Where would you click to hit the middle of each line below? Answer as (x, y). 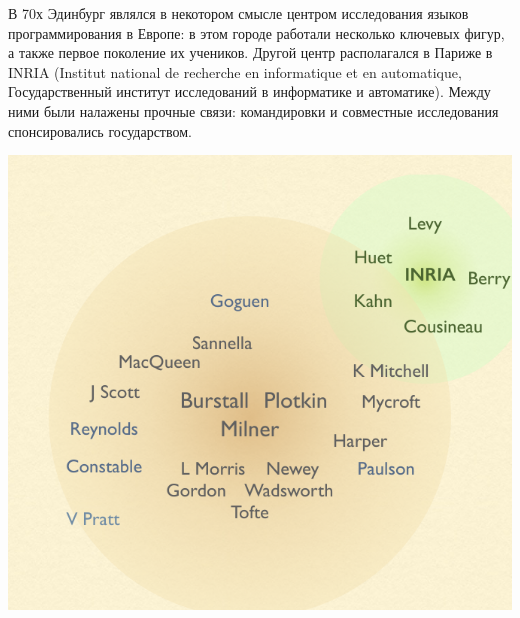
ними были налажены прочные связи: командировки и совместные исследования (253, 110)
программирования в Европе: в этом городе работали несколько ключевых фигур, (256, 32)
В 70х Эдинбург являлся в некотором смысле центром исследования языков (238, 13)
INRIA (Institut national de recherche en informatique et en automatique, (235, 71)
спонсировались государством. (100, 130)
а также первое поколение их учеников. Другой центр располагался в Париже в (250, 52)
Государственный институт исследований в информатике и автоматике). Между (249, 91)
